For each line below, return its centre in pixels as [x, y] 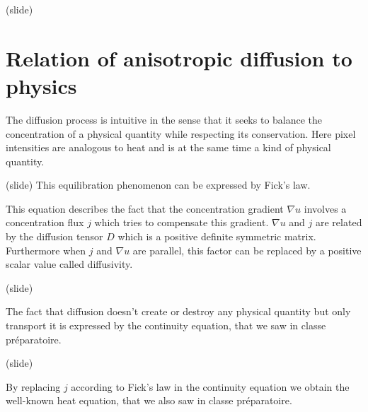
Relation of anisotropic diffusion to [179, 58]
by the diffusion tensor [54, 236]
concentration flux [45, 222]
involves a [325, 208]
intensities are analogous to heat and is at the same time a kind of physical [168, 147]
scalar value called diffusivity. [69, 264]
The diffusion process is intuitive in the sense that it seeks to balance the [164, 119]
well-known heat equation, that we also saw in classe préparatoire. [149, 400]
